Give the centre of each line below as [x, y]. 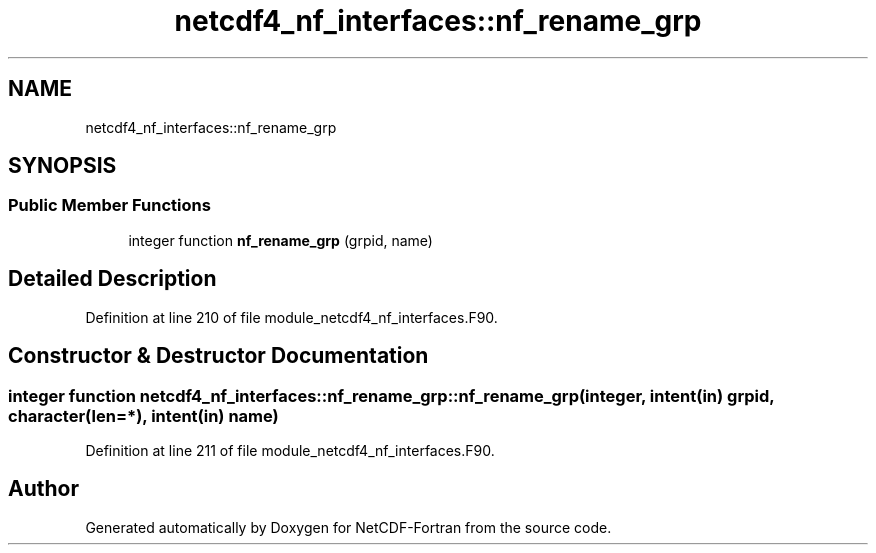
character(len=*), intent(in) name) [143, 415]
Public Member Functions [109, 205]
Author [43, 489]
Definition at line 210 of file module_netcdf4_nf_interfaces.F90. [291, 317]
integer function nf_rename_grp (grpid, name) [280, 240]
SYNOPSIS [62, 166]
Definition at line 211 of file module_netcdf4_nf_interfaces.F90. [290, 450]
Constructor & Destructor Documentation [218, 356]
